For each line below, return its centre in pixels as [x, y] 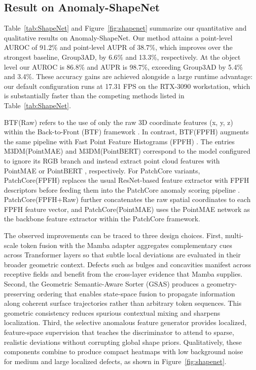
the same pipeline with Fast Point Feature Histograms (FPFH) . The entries [119, 141]
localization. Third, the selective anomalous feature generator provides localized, [125, 322]
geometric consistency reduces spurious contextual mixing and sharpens [112, 312]
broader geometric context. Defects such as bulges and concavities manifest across [128, 264]
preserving [19, 293]
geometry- [222, 284]
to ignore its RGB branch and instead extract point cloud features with [112, 160]
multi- [234, 235]
